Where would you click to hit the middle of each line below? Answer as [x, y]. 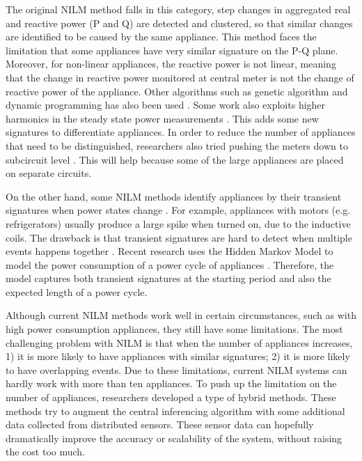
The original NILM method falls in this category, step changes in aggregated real [178, 9]
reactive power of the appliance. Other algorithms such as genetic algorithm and [177, 91]
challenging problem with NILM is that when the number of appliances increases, [179, 342]
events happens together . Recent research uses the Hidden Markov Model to [170, 251]
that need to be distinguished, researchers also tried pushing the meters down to [177, 145]
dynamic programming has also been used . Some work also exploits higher [166, 105]
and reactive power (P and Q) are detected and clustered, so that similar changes [179, 23]
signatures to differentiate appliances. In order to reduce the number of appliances [181, 132]
